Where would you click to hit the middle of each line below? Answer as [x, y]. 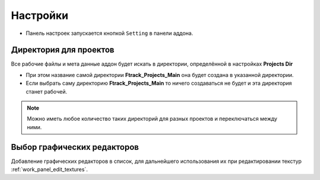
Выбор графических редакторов [75, 147]
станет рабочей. [47, 91]
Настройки [40, 15]
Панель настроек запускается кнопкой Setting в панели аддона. [110, 33]
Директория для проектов [63, 50]
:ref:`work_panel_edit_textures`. [49, 169]
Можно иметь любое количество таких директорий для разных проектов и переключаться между [152, 119]
